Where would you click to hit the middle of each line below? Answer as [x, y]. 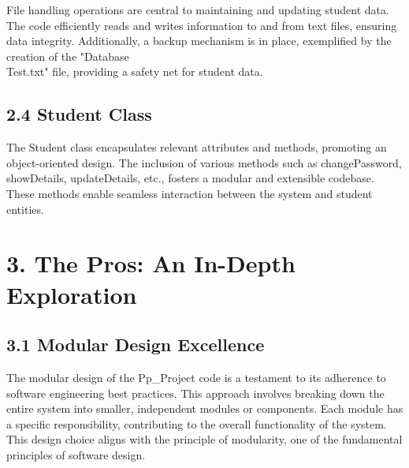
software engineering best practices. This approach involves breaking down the [195, 393]
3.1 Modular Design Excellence [136, 344]
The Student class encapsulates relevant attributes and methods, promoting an [197, 147]
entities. [25, 209]
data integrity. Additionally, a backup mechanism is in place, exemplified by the [199, 41]
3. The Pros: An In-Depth [151, 263]
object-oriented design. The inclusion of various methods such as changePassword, [204, 162]
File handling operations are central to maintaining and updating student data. [198, 9]
